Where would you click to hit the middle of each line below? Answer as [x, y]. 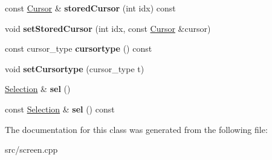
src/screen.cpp [31, 149]
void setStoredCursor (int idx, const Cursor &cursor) [108, 28]
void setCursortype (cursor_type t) [75, 68]
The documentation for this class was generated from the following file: [136, 129]
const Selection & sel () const [60, 109]
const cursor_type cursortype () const [79, 48]
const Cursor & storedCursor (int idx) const [90, 8]
